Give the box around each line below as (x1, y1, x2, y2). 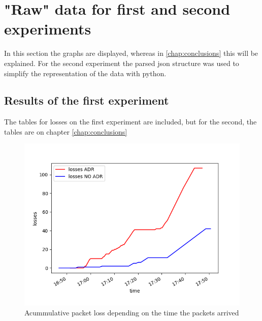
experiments (4, 18, 91, 39)
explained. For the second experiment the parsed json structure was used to (4, 57, 239, 68)
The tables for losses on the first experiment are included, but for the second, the (4, 116, 257, 127)
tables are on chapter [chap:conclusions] (4, 126, 127, 137)
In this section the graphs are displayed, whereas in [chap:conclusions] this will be (4, 48, 258, 58)
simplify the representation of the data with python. (4, 68, 167, 78)
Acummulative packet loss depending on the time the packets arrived (24, 307, 239, 318)
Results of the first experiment (4, 92, 169, 108)
